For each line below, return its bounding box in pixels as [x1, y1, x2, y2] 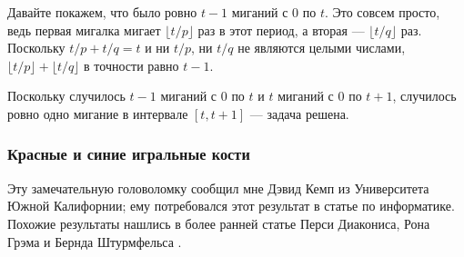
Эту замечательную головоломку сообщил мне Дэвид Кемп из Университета [7, 178, 429, 197]
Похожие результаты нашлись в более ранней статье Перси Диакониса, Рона [7, 213, 430, 232]
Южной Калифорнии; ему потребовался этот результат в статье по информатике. [7, 196, 455, 215]
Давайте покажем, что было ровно [7, 3, 197, 21]
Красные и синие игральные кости [7, 143, 250, 165]
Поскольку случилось [7, 86, 126, 105]
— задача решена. [249, 104, 349, 123]
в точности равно [84, 55, 179, 74]
